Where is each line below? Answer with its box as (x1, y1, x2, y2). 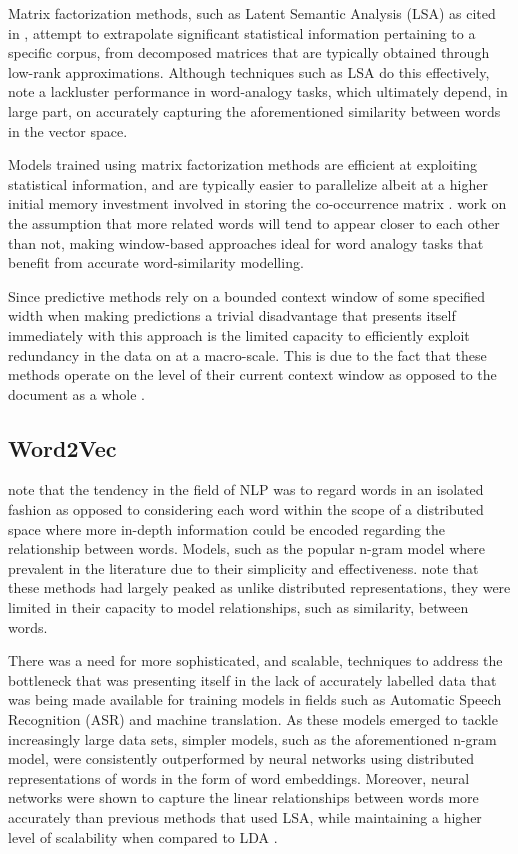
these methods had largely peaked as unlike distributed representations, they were (8, 577, 511, 598)
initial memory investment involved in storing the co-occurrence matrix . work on (8, 193, 507, 214)
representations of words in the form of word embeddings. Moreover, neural (8, 767, 470, 788)
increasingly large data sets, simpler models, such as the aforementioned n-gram (8, 728, 497, 749)
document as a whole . (8, 383, 145, 404)
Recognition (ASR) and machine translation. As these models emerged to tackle (8, 709, 498, 730)
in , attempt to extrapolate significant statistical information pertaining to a (8, 22, 476, 43)
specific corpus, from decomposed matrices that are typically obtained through (8, 42, 490, 63)
